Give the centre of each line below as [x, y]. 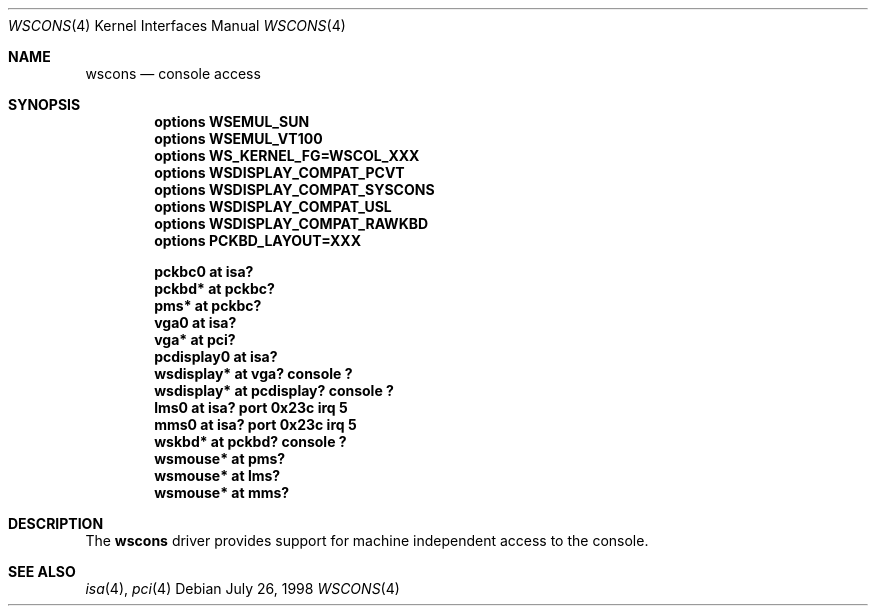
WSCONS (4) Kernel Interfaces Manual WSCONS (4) [177, 25]
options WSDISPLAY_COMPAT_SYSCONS [294, 189]
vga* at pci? [195, 339]
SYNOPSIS [44, 104]
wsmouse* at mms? [222, 492]
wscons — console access [173, 73]
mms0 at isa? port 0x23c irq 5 [255, 424]
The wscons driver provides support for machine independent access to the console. [367, 540]
